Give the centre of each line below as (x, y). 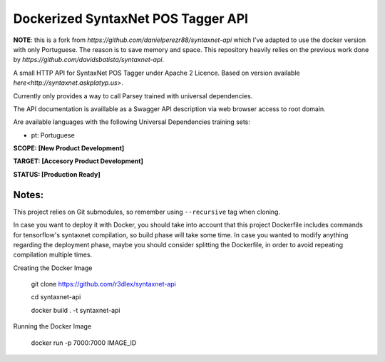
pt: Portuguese (53, 135)
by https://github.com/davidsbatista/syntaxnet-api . (88, 60)
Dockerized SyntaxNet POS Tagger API (131, 19)
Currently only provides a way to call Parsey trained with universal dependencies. (133, 95)
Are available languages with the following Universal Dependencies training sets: (132, 122)
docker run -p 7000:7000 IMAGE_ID (84, 343)
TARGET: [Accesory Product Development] (78, 161)
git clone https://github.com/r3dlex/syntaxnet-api (103, 284)
